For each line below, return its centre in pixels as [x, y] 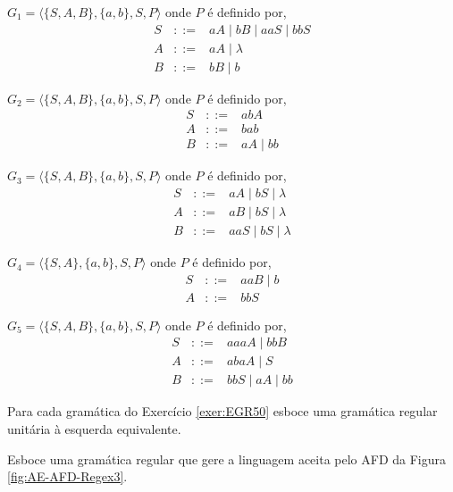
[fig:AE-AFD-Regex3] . [67, 476]
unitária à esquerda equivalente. [94, 429]
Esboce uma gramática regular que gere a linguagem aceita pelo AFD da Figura [227, 459]
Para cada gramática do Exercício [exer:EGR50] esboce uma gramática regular [222, 411]
